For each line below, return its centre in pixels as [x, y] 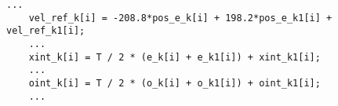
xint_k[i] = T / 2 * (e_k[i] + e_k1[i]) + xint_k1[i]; [174, 57]
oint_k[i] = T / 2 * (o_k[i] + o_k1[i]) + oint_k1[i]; [174, 83]
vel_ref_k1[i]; [46, 31]
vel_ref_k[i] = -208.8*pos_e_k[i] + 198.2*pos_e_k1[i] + [180, 18]
